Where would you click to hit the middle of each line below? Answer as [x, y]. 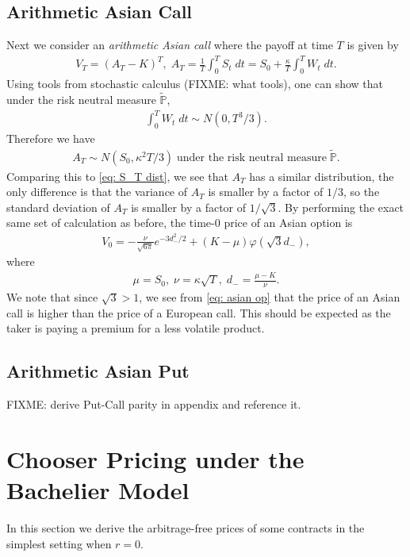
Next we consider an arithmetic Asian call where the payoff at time [170, 45]
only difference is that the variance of [97, 192]
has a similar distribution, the [322, 176]
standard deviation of [58, 207]
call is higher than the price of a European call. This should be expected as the [199, 312]
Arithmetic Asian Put [98, 371]
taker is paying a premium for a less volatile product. [136, 328]
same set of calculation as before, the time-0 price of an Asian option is [180, 223]
